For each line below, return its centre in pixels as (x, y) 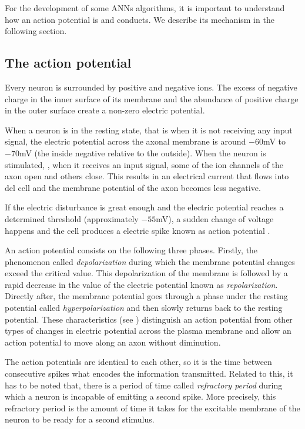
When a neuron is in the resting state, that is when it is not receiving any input (149, 130)
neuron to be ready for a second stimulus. (80, 419)
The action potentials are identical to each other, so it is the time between (138, 362)
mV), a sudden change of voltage (215, 218)
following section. (36, 31)
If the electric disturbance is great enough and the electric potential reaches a (144, 207)
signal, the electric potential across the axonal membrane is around (125, 141)
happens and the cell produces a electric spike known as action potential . (138, 230)
